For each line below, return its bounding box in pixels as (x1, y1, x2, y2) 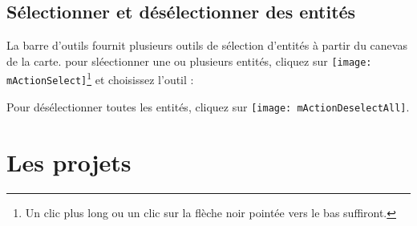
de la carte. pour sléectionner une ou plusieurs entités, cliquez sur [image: (6, 52, 372, 69)
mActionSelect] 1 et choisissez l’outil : (6, 69, 194, 88)
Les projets (6, 145, 132, 178)
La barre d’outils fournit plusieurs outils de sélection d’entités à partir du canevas (6, 37, 407, 54)
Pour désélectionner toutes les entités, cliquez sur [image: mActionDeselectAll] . (6, 98, 410, 115)
